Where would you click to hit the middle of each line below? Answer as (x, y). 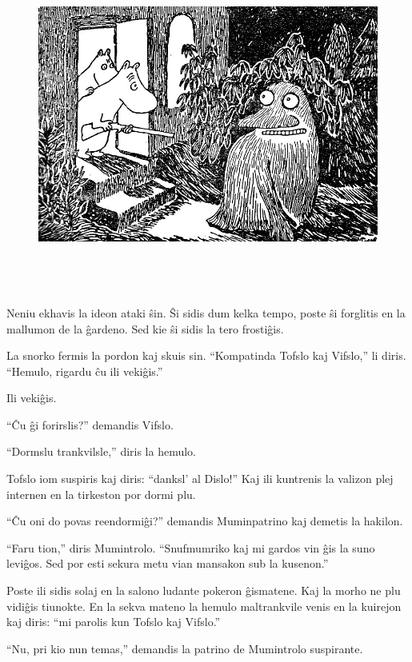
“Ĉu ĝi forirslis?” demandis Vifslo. (90, 424)
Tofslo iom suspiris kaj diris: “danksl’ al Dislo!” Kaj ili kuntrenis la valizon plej (200, 479)
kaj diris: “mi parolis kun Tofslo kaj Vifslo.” (114, 622)
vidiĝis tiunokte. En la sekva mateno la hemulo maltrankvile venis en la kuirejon (204, 606)
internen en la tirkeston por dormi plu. (101, 494)
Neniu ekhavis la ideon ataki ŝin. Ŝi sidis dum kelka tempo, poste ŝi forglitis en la (206, 312)
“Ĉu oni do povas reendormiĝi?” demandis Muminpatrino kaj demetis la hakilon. (205, 521)
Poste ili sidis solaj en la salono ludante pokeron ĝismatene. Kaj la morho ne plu (204, 590)
